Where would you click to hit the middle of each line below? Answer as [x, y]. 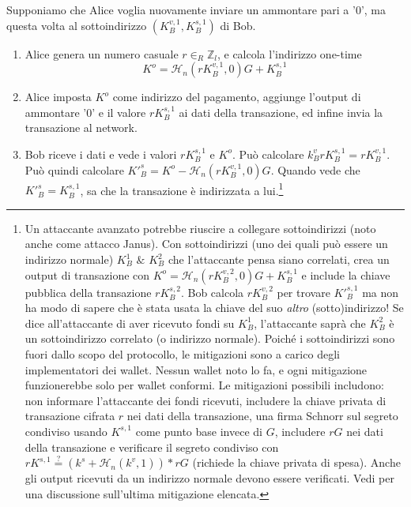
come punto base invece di [199, 431]
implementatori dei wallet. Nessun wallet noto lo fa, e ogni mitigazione [196, 369]
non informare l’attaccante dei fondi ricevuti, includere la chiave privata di [205, 400]
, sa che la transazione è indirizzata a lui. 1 [182, 189]
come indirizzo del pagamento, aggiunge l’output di [237, 97]
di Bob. [238, 25]
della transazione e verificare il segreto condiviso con [152, 447]
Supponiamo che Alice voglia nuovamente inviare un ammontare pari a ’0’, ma [196, 9]
